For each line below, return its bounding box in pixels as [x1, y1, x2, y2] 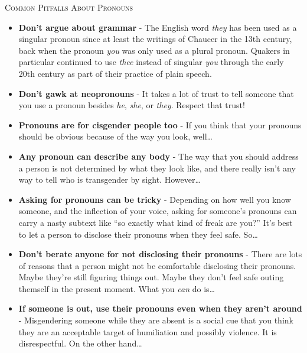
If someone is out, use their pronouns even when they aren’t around [18, 302, 302, 315]
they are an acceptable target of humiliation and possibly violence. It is [18, 325, 277, 338]
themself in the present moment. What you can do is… [18, 282, 215, 294]
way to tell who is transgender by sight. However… [18, 173, 201, 186]
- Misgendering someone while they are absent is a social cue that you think [18, 314, 293, 326]
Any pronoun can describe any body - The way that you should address [18, 150, 299, 162]
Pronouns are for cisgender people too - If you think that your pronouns [18, 118, 302, 131]
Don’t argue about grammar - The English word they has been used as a [18, 21, 297, 33]
